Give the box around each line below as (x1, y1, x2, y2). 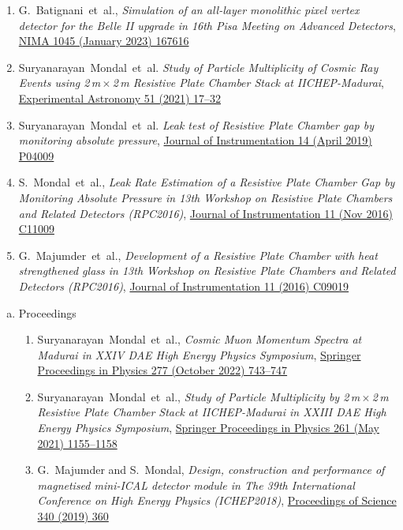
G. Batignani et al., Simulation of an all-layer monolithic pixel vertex (18, 2, 360, 17)
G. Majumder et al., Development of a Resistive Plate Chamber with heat (18, 246, 378, 263)
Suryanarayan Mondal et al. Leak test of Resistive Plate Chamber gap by (18, 116, 374, 133)
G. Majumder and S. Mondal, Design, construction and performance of (37, 461, 385, 478)
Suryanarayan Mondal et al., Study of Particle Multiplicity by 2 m (37, 388, 360, 404)
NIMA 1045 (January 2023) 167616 (18, 32, 189, 49)
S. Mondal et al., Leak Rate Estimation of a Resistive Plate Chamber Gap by (18, 174, 395, 190)
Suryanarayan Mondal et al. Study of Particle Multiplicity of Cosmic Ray (18, 58, 379, 75)
